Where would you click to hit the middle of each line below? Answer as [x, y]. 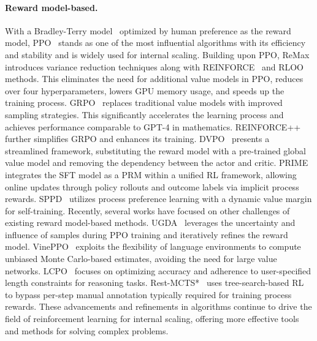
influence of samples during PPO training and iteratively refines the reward [147, 234]
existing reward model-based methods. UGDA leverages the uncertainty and [150, 223]
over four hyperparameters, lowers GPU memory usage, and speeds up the [145, 90]
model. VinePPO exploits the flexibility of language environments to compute [153, 246]
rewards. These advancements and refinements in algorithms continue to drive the [158, 306]
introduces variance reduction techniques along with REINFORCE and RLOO [154, 66]
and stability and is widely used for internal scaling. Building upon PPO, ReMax [157, 54]
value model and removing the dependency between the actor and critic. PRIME [157, 163]
